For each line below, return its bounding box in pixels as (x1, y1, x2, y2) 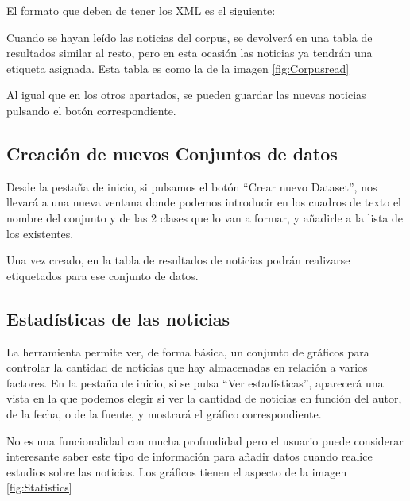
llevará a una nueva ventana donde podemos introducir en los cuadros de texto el (6, 194, 401, 210)
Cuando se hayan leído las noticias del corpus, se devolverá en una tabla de (6, 29, 373, 45)
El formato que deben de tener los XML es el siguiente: (6, 2, 276, 18)
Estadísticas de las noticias (6, 306, 230, 330)
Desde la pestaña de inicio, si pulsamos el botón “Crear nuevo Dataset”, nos (6, 178, 377, 195)
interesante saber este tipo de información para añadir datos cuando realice (6, 448, 373, 464)
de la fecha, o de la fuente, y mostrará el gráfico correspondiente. (6, 405, 322, 422)
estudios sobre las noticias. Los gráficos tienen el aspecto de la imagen (6, 463, 347, 480)
